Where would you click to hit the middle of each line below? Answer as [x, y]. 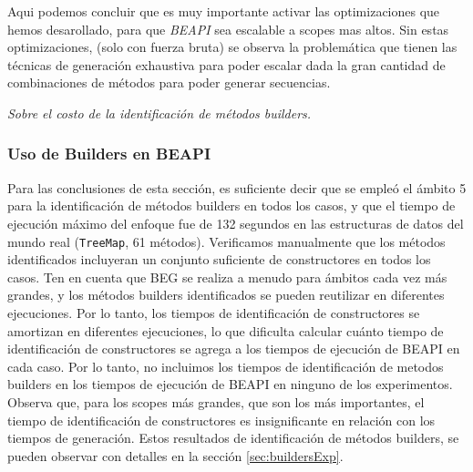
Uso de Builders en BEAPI [109, 154]
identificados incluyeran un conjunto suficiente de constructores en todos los [219, 259]
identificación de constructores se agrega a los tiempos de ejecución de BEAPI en [234, 349]
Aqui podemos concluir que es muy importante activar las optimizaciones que [224, 11]
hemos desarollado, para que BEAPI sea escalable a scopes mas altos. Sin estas [228, 29]
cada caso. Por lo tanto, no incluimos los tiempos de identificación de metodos [226, 366]
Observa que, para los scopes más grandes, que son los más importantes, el [216, 401]
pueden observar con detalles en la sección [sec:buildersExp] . [175, 455]
